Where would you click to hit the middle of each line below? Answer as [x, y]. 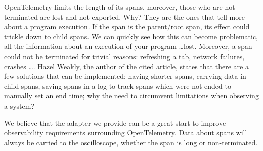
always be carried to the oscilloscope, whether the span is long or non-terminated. [131, 142]
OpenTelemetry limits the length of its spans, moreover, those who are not [120, 7]
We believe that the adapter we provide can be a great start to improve [115, 122]
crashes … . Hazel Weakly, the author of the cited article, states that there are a [126, 66]
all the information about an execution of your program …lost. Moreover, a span [128, 46]
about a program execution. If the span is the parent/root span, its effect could [127, 27]
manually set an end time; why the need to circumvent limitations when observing [131, 96]
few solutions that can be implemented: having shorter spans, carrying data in [125, 76]
